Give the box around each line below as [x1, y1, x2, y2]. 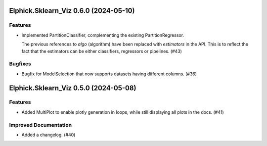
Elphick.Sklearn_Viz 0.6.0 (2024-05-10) [9, 6, 135, 15]
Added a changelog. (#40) [21, 132, 76, 138]
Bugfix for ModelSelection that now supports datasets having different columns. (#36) [21, 71, 197, 77]
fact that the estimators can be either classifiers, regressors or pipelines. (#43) [21, 48, 182, 54]
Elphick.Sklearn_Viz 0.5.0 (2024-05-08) [9, 84, 136, 92]
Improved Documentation [9, 121, 72, 128]
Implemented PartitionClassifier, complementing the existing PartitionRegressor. [21, 32, 184, 38]
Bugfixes [9, 60, 32, 67]
